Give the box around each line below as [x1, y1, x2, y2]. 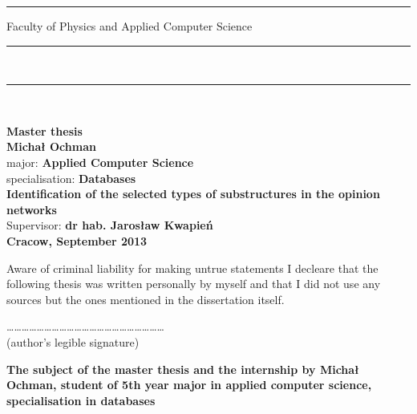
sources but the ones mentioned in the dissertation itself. [6, 290, 285, 307]
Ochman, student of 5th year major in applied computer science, [6, 376, 372, 393]
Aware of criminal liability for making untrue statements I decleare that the [6, 259, 379, 276]
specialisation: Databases [6, 169, 136, 186]
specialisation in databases [6, 392, 156, 408]
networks [6, 201, 57, 217]
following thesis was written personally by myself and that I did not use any [6, 275, 381, 292]
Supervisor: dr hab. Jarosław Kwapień [6, 217, 213, 233]
